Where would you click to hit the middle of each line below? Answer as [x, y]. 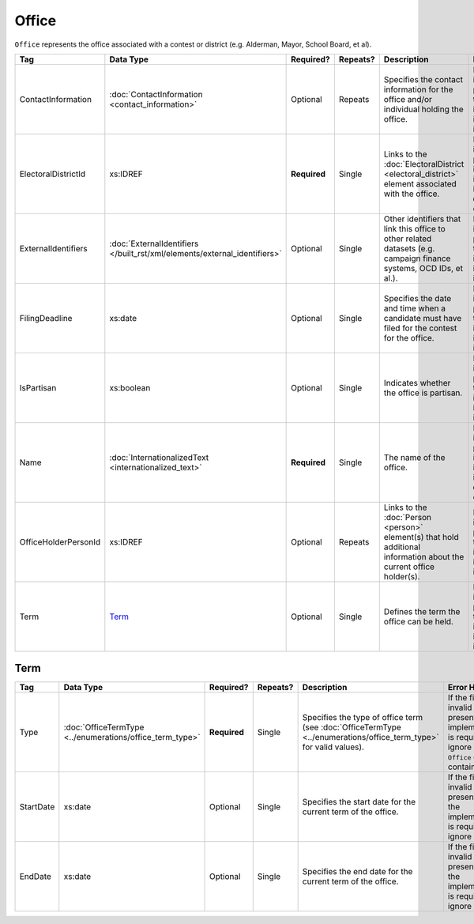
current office [409, 567]
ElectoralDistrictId [53, 174]
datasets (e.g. [409, 248]
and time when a [415, 308]
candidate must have [423, 318]
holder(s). [402, 576]
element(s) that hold [421, 537]
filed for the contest [420, 328]
